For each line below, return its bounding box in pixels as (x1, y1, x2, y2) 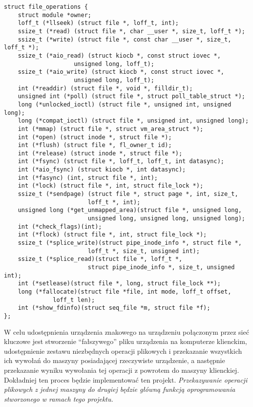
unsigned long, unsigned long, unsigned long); (87, 215, 245, 222)
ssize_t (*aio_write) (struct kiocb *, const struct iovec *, (18, 68, 225, 76)
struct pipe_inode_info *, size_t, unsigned (87, 264, 235, 271)
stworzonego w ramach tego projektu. (4, 393, 113, 404)
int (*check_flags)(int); (18, 223, 102, 230)
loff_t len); (53, 296, 95, 303)
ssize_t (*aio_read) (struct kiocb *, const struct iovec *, (18, 52, 221, 59)
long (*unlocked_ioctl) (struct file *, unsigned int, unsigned (18, 101, 232, 108)
